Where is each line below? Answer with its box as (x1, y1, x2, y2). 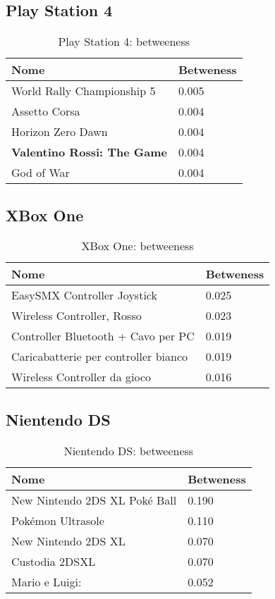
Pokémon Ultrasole (11, 512, 104, 529)
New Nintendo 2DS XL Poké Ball (11, 491, 177, 508)
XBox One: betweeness (81, 237, 194, 254)
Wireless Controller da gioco (11, 369, 152, 385)
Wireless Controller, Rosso (11, 307, 142, 324)
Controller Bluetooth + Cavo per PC (11, 328, 195, 345)
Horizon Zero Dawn (11, 123, 108, 140)
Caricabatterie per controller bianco (11, 348, 188, 365)
